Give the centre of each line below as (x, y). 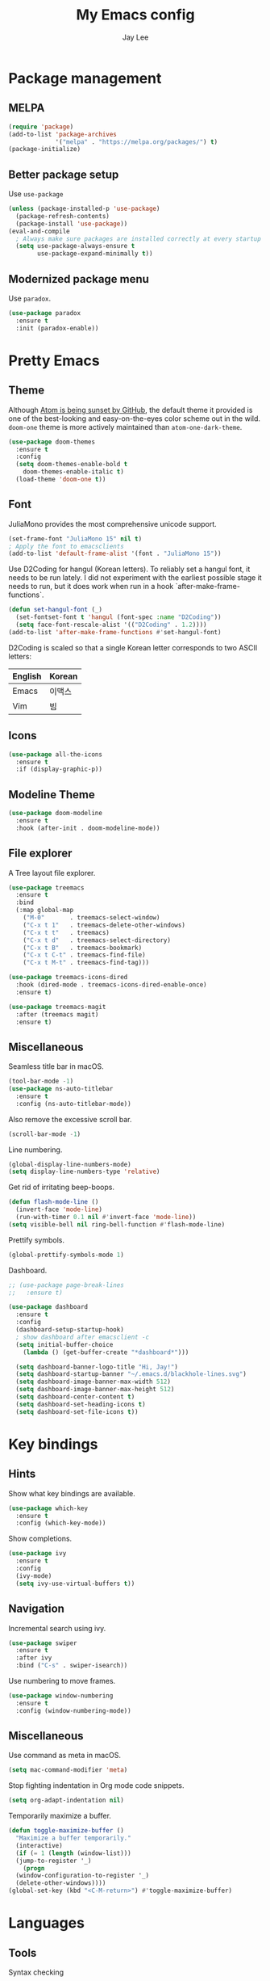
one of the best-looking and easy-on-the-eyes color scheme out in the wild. (134, 418)
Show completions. (40, 1539)
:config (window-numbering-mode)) (73, 1710)
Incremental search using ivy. (57, 1628)
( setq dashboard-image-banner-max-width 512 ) (93, 1382)
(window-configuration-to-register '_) (83, 1876)
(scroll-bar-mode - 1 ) (45, 1134)
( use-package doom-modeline (56, 814)
